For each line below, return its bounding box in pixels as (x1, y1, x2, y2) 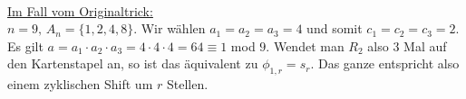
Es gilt (7, 36, 44, 55)
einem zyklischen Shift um (7, 75, 153, 94)
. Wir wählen (133, 19, 206, 38)
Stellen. (166, 75, 209, 94)
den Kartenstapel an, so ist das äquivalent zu (7, 54, 258, 73)
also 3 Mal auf (367, 36, 447, 55)
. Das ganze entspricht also (310, 54, 460, 73)
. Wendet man (266, 36, 345, 55)
